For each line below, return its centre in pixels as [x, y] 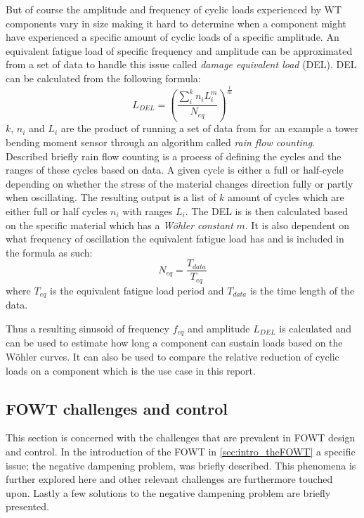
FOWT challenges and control [117, 408]
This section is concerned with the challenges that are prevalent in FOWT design [181, 438]
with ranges [148, 211]
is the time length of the [302, 290]
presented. [27, 506]
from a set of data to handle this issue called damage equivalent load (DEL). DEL [181, 64]
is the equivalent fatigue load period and [137, 290]
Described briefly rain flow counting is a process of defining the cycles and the [174, 156]
